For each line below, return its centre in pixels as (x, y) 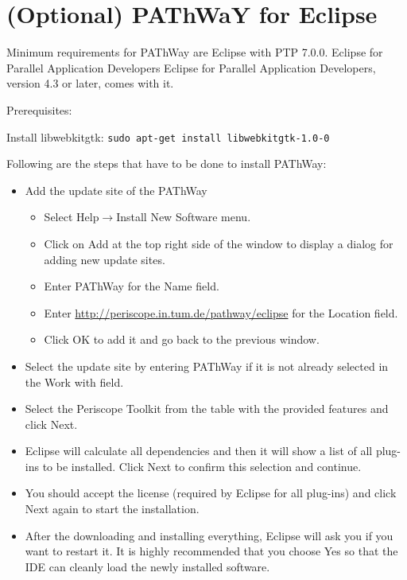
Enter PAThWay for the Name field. (132, 286)
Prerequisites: (39, 109)
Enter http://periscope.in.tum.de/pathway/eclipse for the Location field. (221, 312)
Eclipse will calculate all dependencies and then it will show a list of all (199, 451)
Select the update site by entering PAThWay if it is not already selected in (207, 366)
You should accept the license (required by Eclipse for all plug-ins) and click (211, 493)
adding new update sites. (105, 259)
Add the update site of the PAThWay (116, 190)
